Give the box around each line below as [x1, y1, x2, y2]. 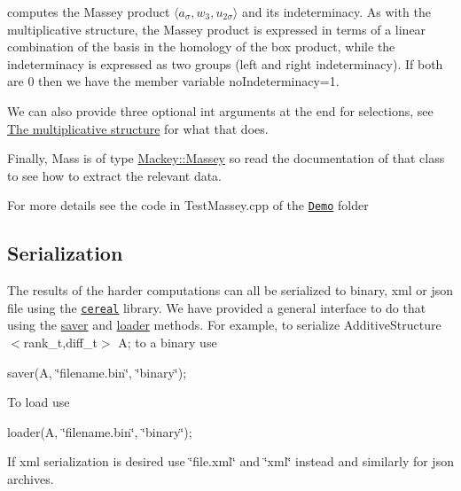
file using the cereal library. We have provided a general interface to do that [7, 298, 426, 316]
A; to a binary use [118, 333, 217, 352]
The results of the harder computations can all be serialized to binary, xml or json [7, 281, 454, 300]
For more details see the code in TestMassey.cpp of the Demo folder [7, 196, 369, 214]
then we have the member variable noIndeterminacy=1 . [38, 72, 340, 90]
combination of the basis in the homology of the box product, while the [7, 37, 395, 56]
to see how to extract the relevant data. [7, 166, 223, 184]
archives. [7, 470, 54, 488]
